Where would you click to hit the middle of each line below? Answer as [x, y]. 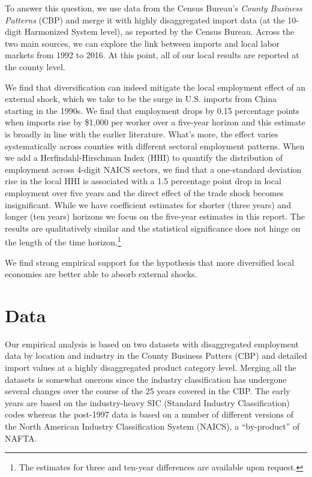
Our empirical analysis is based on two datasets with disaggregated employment [152, 343]
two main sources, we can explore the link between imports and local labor [142, 43]
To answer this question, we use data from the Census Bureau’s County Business [154, 8]
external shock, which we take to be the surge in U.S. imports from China [141, 99]
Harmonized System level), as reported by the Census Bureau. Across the [159, 31]
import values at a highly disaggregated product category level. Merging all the [151, 367]
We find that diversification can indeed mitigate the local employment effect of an [155, 87]
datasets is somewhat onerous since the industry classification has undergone [146, 379]
